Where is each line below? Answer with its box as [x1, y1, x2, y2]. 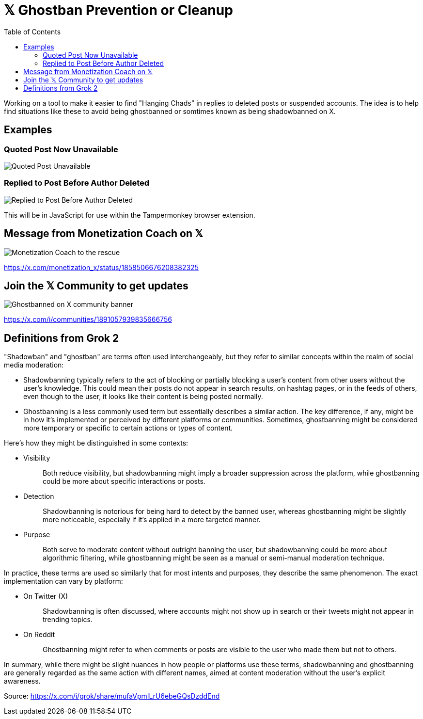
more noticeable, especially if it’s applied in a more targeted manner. [43, 515, 261, 524]
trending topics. [43, 615, 93, 624]
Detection [23, 492, 54, 501]
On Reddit [23, 630, 55, 639]
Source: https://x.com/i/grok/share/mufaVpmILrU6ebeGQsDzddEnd [4, 692, 220, 701]
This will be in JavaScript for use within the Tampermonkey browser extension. [4, 210, 255, 219]
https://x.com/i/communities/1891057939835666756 [4, 315, 172, 324]
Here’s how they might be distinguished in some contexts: [4, 439, 188, 447]
